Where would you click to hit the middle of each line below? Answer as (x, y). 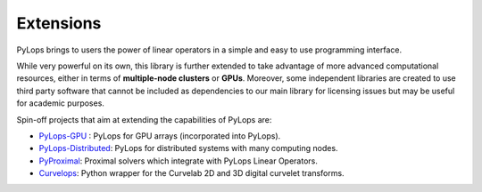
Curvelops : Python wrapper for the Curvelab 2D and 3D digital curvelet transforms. (191, 173)
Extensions (59, 23)
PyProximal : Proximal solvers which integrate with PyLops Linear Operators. (179, 161)
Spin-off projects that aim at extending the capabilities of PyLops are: (144, 119)
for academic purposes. (60, 103)
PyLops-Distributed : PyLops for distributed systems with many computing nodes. (188, 148)
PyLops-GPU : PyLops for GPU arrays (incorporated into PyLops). (160, 136)
